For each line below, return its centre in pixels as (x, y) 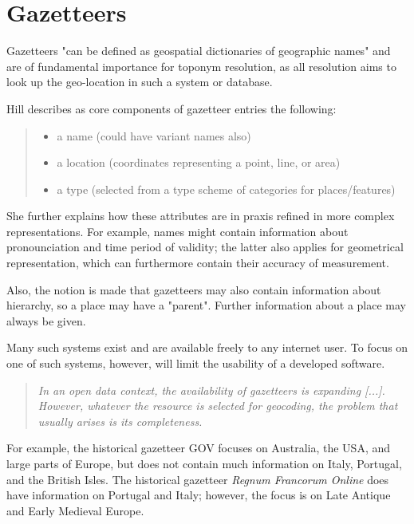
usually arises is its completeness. (120, 421)
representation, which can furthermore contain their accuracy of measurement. (198, 263)
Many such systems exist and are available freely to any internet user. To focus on (207, 347)
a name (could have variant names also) (154, 135)
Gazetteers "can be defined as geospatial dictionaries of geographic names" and (199, 51)
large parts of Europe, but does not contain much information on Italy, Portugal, (204, 463)
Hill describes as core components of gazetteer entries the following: (172, 108)
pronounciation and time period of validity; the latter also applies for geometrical (205, 247)
